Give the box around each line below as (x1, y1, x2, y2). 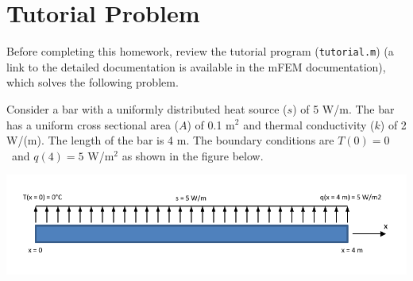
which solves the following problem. (6, 74, 179, 90)
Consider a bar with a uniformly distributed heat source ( (6, 100, 288, 117)
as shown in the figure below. (122, 147, 264, 164)
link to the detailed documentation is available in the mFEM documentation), (6, 58, 386, 75)
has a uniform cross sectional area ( (6, 116, 179, 133)
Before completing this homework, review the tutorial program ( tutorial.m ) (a (6, 43, 394, 60)
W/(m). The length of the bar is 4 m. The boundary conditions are (6, 132, 334, 148)
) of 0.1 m (187, 116, 235, 133)
